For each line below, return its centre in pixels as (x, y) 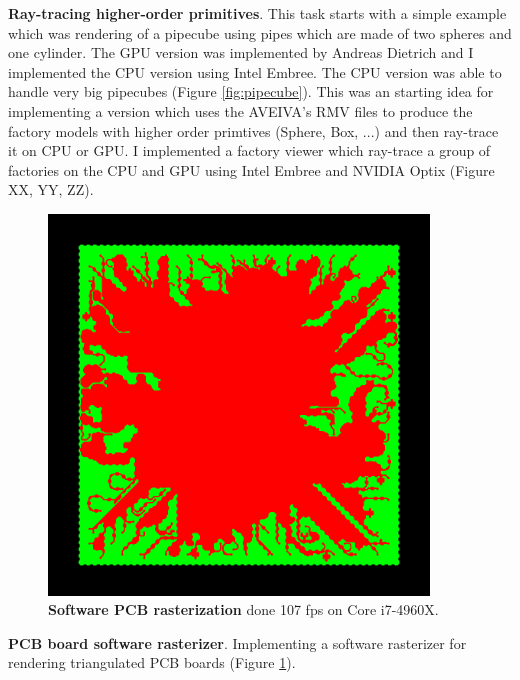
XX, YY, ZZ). (51, 189)
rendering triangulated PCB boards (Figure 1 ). (152, 662)
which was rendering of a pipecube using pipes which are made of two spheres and (260, 32)
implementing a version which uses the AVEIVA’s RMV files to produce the (240, 110)
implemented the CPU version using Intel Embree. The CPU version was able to (255, 71)
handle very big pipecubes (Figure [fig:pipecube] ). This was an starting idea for (251, 91)
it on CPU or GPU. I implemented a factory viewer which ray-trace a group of (249, 150)
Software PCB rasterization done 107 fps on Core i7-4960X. (243, 609)
